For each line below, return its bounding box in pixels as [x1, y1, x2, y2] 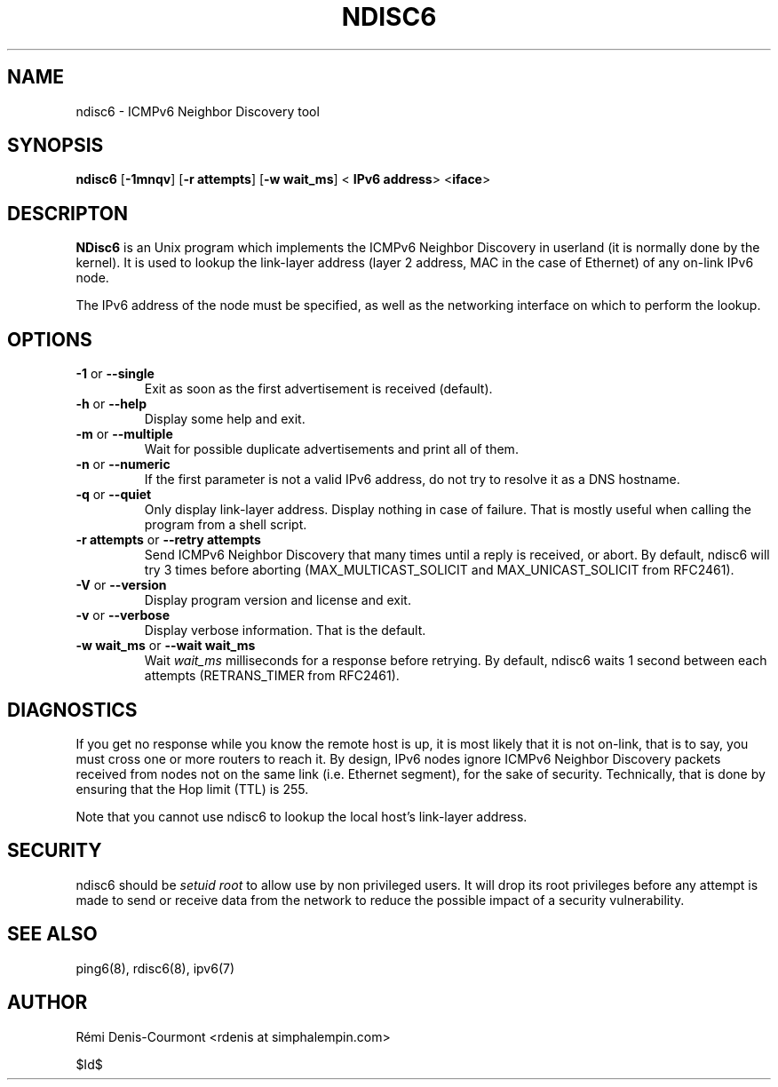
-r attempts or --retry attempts [75, 532, 261, 548]
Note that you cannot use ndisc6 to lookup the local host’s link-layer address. [75, 808, 528, 824]
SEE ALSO [7, 923, 98, 946]
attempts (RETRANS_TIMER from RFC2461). [144, 668, 400, 684]
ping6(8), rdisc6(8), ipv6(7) [75, 960, 235, 976]
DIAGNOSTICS [7, 698, 138, 721]
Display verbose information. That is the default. [144, 623, 426, 639]
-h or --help [75, 396, 147, 412]
